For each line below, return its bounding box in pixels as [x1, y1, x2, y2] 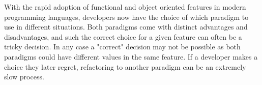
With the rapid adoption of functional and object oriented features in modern [4, 2, 246, 12]
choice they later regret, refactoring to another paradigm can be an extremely [4, 61, 246, 72]
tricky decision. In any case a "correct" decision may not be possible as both [4, 41, 241, 52]
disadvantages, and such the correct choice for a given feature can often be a [4, 31, 242, 42]
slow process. [4, 71, 44, 82]
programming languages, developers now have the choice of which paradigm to [4, 11, 249, 22]
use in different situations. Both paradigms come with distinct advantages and [4, 21, 248, 32]
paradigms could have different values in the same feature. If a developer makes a [4, 51, 258, 62]
